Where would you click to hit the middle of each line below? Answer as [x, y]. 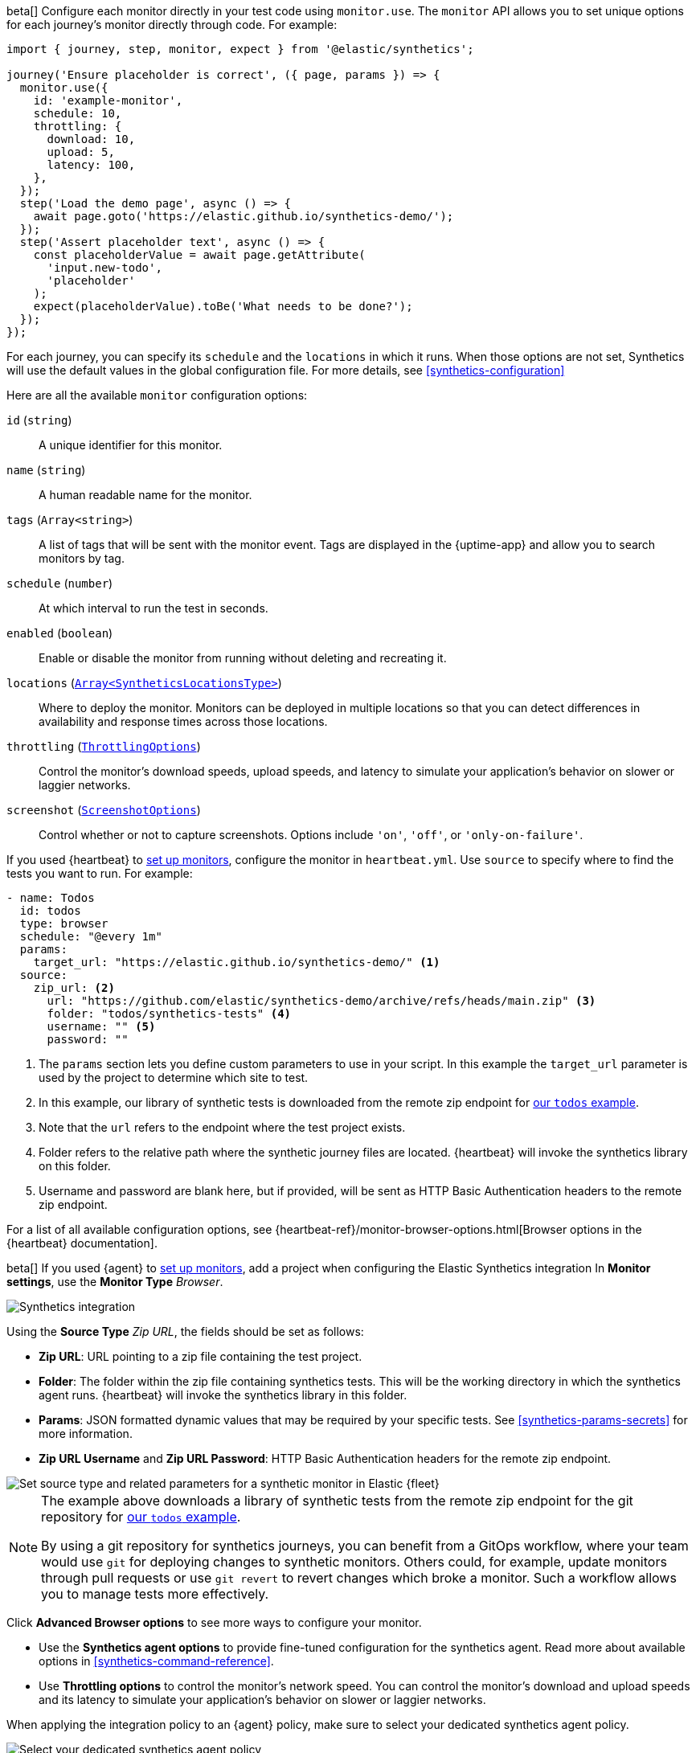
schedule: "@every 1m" [91, 936]
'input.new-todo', [104, 268]
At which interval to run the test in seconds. [154, 608]
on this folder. [75, 1166]
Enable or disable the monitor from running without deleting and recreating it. [243, 658]
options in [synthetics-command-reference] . [156, 1661]
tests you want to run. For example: [100, 873]
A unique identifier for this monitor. [131, 445]
